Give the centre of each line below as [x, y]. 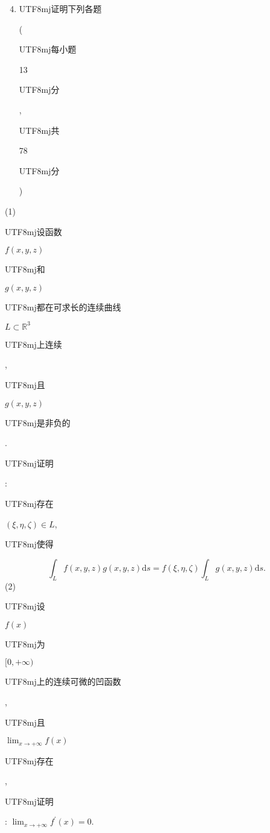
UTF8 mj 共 [39, 130]
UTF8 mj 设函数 [33, 231]
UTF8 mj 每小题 [48, 49]
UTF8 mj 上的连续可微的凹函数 [63, 681]
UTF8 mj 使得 [29, 544]
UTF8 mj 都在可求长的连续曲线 [63, 306]
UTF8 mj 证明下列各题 [60, 8]
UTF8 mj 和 [25, 269]
